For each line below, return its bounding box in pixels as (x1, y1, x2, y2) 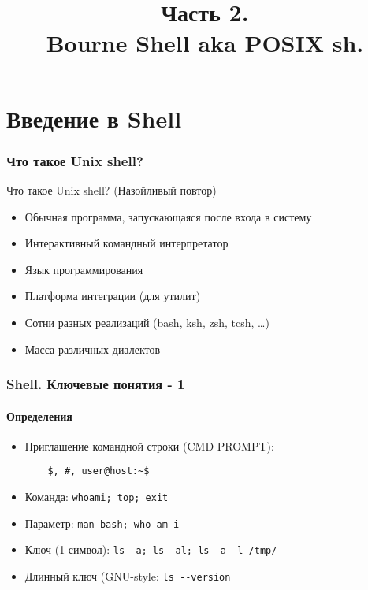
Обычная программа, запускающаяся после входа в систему (24, 208, 312, 224)
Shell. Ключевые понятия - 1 (6, 374, 185, 394)
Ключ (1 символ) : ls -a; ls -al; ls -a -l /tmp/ (24, 541, 277, 558)
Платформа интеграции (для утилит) (24, 288, 201, 304)
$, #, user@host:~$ (47, 466, 150, 477)
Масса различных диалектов (24, 340, 161, 357)
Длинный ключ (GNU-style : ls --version (24, 567, 231, 584)
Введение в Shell (6, 102, 182, 134)
